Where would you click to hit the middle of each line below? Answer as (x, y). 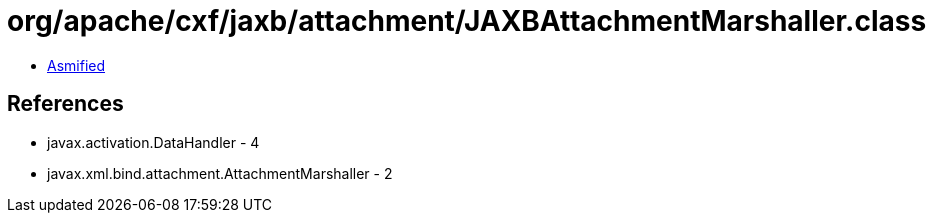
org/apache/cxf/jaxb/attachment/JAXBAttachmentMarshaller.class (467, 21)
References (65, 104)
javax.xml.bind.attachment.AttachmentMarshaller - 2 (220, 173)
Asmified (76, 65)
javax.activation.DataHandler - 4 (153, 142)
